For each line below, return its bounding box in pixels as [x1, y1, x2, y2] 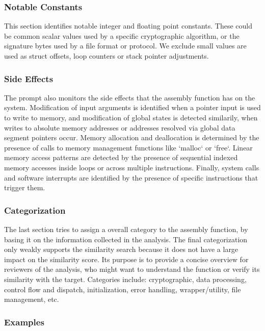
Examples [4, 315, 44, 328]
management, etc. [4, 294, 59, 304]
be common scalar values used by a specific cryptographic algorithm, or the [4, 30, 240, 41]
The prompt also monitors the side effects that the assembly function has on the [4, 92, 255, 103]
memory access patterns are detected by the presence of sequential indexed [4, 152, 238, 163]
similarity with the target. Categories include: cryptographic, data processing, [4, 273, 247, 284]
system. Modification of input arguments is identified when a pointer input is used [4, 102, 261, 113]
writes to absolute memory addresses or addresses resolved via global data [4, 122, 235, 133]
